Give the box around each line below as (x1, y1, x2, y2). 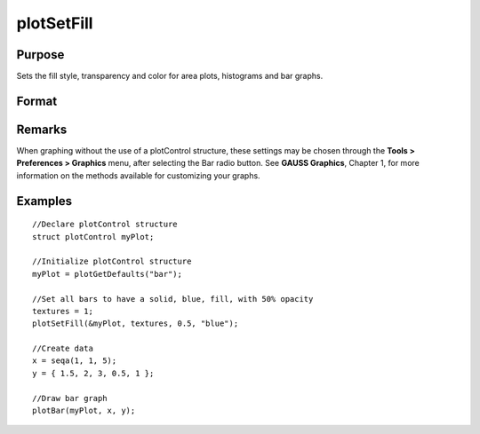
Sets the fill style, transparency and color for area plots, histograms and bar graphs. (16, 71, 324, 82)
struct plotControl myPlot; (32, 232, 155, 241)
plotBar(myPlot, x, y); (32, 406, 136, 416)
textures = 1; (32, 306, 93, 316)
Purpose (16, 47, 65, 62)
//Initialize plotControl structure (32, 256, 192, 266)
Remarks (16, 122, 68, 137)
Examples (16, 193, 73, 209)
